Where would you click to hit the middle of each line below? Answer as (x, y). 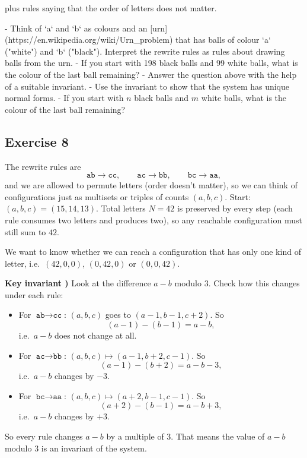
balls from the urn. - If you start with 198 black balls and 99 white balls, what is (151, 63)
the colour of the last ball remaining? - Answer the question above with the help (151, 74)
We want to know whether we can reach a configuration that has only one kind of (153, 252)
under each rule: (34, 294)
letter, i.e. (23, 263)
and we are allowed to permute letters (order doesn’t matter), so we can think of (151, 185)
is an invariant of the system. (94, 448)
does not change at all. (95, 335)
